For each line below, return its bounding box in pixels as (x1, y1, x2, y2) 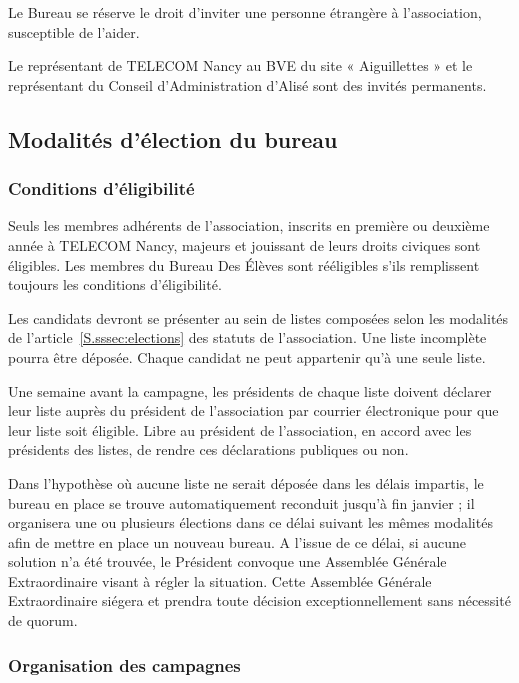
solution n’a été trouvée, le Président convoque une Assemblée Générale (8, 551, 447, 572)
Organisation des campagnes (8, 652, 241, 677)
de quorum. (8, 610, 78, 631)
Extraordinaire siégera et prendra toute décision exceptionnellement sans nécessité (8, 590, 511, 611)
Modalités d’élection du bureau (8, 123, 338, 154)
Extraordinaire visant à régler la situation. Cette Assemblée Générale (8, 570, 432, 591)
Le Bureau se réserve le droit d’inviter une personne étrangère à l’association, (8, 2, 482, 22)
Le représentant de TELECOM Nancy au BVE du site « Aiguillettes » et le (8, 55, 473, 76)
